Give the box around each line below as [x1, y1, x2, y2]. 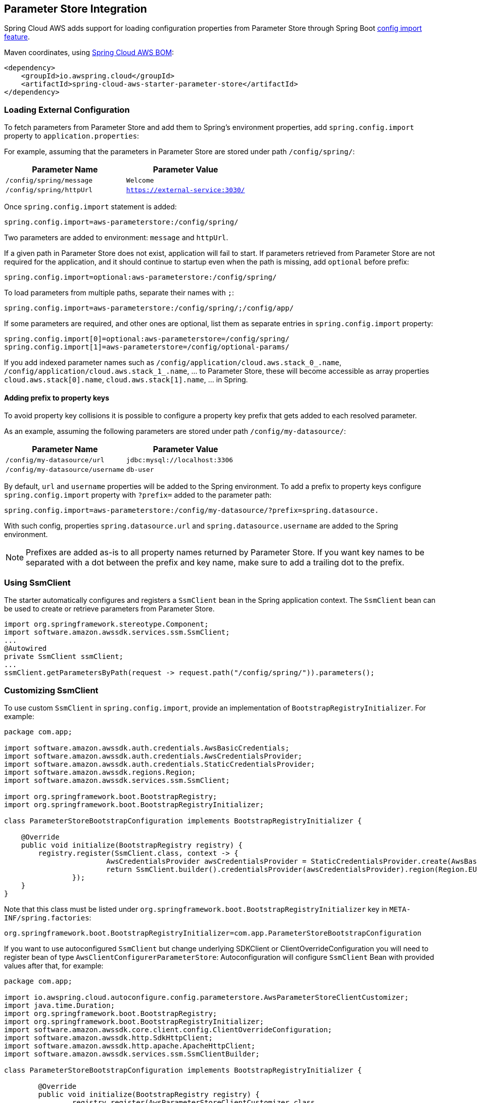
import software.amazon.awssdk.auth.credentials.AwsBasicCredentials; [4, 743, 290, 752]
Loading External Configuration [4, 104, 130, 115]
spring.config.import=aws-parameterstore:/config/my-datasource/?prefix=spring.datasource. [4, 506, 379, 515]
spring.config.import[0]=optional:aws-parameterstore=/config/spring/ [4, 335, 290, 343]
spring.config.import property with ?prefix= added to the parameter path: [4, 491, 272, 500]
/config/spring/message [6, 177, 93, 185]
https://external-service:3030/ [126, 186, 245, 194]
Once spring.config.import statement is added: [4, 202, 177, 211]
